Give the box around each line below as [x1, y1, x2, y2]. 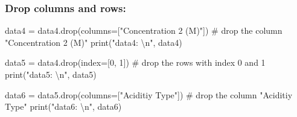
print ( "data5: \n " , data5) [5, 68, 97, 80]
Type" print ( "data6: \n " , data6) [5, 100, 122, 113]
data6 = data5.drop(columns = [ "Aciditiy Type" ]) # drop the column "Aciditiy [5, 88, 293, 101]
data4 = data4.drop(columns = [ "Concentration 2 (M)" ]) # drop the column [5, 24, 283, 37]
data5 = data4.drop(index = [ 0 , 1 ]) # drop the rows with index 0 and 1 [5, 56, 266, 69]
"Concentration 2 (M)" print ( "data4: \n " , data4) [5, 36, 182, 48]
